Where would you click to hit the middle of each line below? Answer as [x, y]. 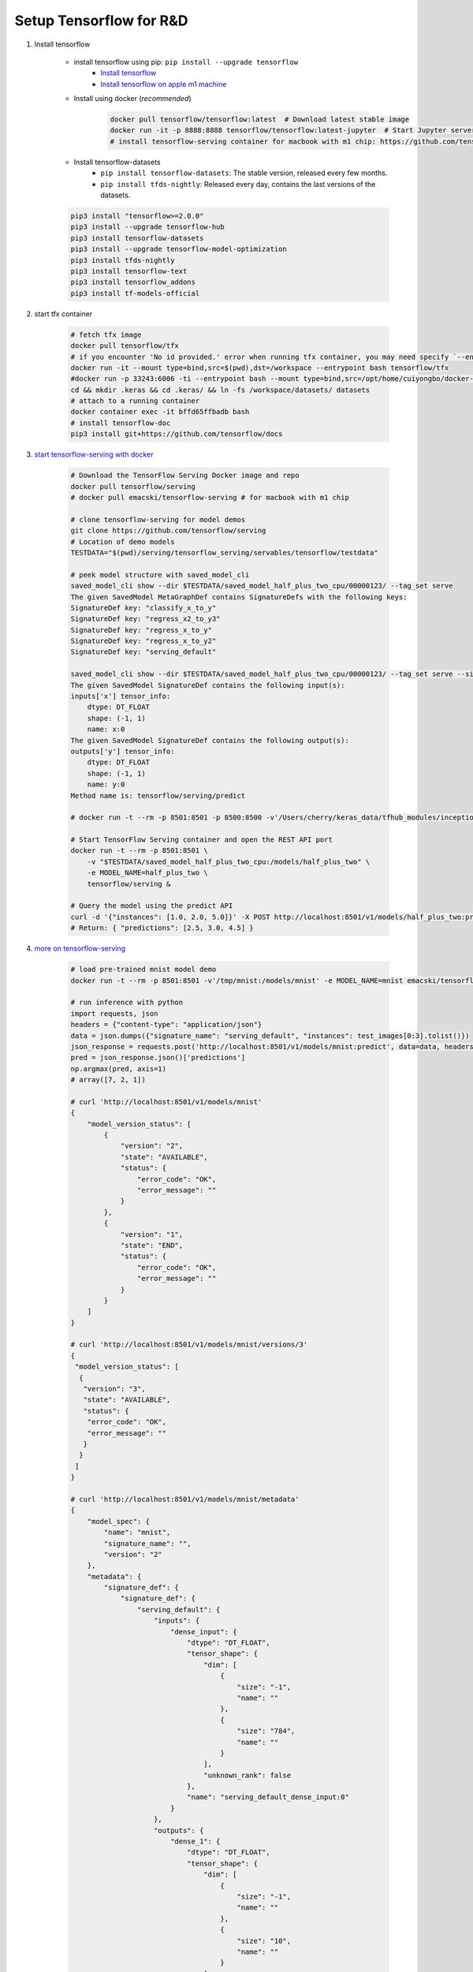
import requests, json [114, 1013]
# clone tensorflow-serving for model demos [158, 519]
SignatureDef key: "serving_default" [143, 652]
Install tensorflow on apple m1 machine [164, 84]
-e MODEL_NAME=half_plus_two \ [147, 873]
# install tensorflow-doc [121, 423]
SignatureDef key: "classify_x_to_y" [143, 608]
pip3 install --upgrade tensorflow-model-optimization [179, 249]
